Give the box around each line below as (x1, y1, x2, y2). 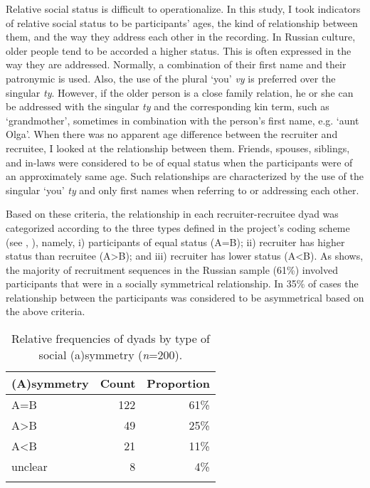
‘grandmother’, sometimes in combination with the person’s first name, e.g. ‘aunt (6, 112, 359, 127)
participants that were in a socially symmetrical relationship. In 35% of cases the (6, 276, 359, 291)
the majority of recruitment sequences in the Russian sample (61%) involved (6, 262, 338, 277)
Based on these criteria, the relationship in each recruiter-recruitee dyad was (6, 206, 339, 221)
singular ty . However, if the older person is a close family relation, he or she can (6, 85, 354, 100)
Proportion (147, 375, 210, 392)
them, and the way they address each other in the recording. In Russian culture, (6, 29, 356, 44)
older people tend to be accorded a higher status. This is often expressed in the (6, 43, 351, 58)
